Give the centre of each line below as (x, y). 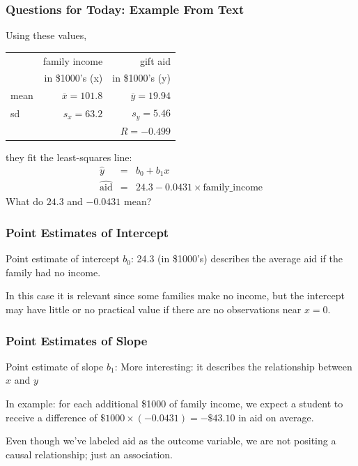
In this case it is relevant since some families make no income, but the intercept (175, 295)
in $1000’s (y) (141, 78)
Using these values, (46, 35)
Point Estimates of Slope (77, 340)
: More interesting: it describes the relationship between (233, 366)
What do (25, 201)
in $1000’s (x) (73, 78)
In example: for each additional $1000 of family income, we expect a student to (174, 404)
